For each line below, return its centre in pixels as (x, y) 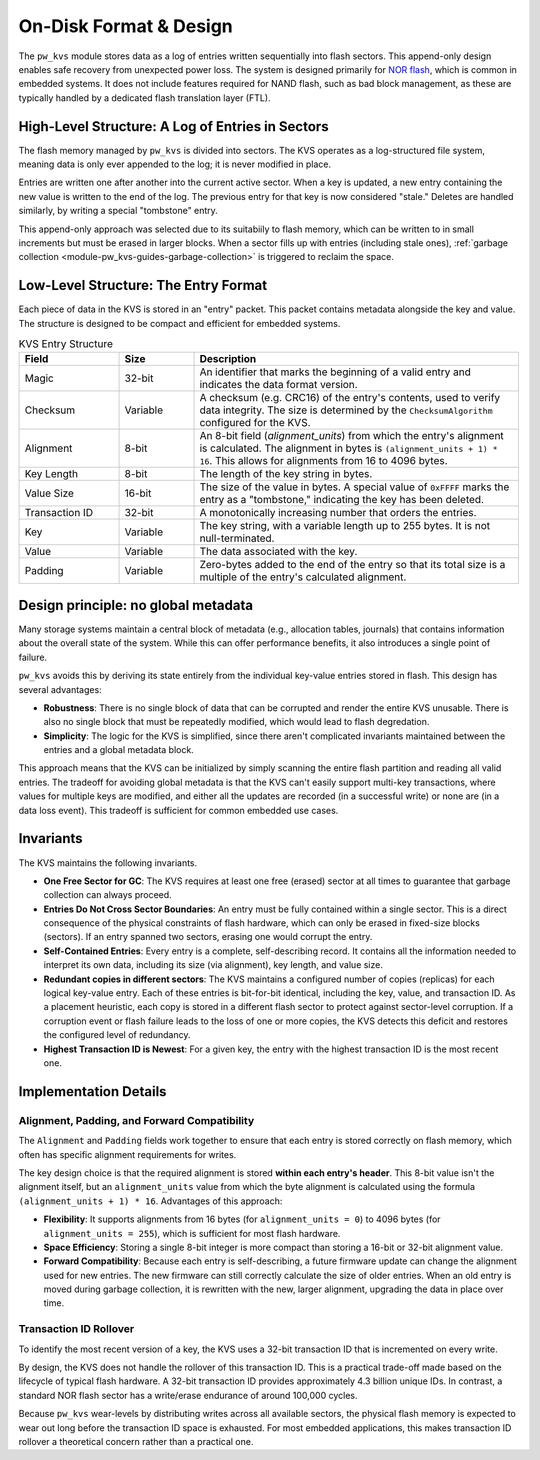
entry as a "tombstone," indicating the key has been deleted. (342, 500)
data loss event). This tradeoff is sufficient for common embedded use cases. (178, 810)
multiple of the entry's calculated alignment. (303, 577)
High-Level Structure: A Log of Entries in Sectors (173, 126)
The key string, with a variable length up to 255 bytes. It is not (344, 526)
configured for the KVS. (255, 423)
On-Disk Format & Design (126, 26)
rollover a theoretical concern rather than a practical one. (136, 1441)
